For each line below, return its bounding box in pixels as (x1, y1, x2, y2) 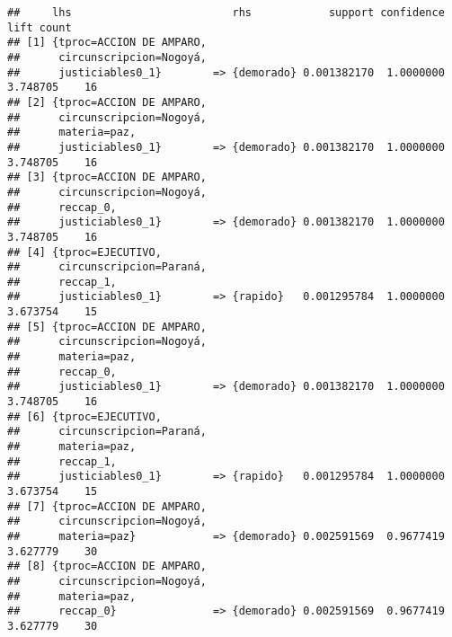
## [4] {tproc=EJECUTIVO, (7, 245, 162, 259)
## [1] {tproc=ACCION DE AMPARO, (7, 36, 207, 49)
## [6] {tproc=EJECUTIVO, (7, 410, 162, 423)
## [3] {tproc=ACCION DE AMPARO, (7, 171, 207, 184)
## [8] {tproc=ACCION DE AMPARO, (7, 560, 207, 573)
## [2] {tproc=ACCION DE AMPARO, (7, 95, 207, 109)
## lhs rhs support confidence (7, 6, 445, 19)
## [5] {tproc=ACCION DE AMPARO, (7, 320, 207, 333)
